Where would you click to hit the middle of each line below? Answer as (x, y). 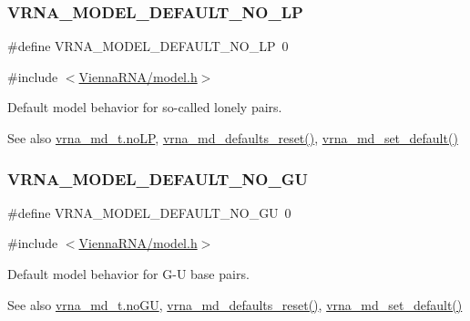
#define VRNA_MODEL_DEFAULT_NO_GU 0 (149, 212)
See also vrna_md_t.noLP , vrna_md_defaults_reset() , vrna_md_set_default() (233, 138)
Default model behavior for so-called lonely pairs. (145, 107)
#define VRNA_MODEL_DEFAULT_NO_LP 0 (148, 46)
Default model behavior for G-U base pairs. (128, 274)
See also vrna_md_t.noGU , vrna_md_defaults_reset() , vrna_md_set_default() (235, 304)
